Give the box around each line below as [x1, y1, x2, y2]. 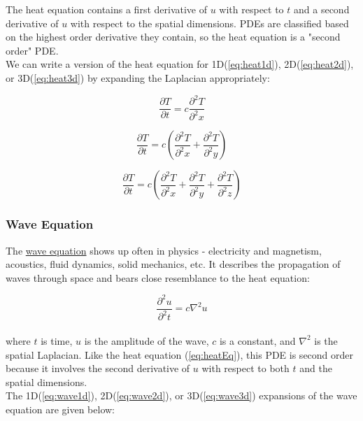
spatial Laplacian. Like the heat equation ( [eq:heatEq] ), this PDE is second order [6, 347, 354, 362]
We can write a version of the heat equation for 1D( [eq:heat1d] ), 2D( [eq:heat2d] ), [6, 57, 354, 71]
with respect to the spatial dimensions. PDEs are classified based [70, 15, 349, 30]
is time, [41, 333, 73, 348]
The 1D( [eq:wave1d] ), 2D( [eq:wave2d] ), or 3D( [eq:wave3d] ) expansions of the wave [6, 388, 357, 403]
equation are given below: [6, 401, 115, 416]
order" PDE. [6, 43, 59, 57]
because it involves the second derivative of [6, 361, 190, 376]
